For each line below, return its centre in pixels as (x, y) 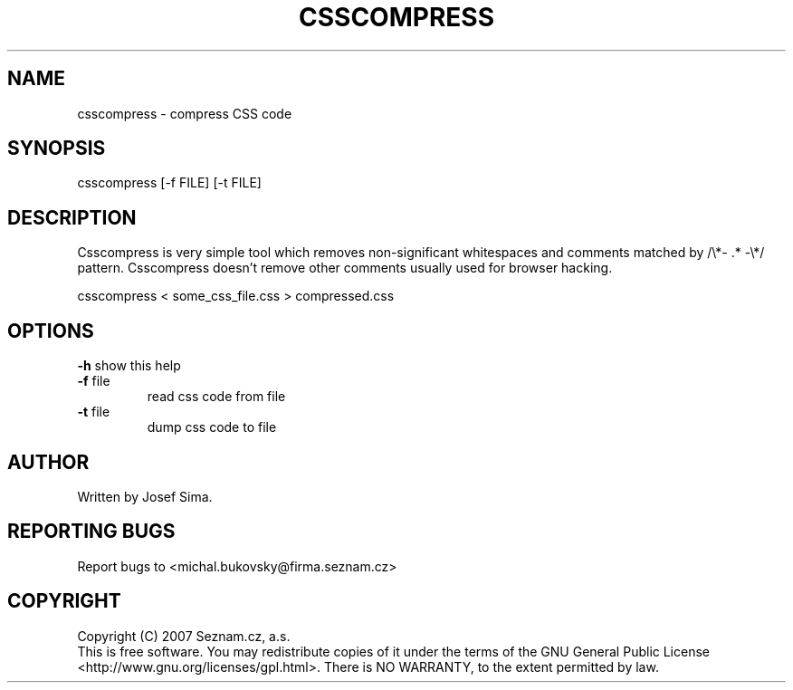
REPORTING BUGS (91, 532)
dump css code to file (212, 427)
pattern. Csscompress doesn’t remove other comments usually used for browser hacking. (345, 268)
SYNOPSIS (57, 149)
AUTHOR (48, 462)
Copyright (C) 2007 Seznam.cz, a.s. (184, 636)
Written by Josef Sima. (145, 496)
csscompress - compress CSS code (185, 113)
